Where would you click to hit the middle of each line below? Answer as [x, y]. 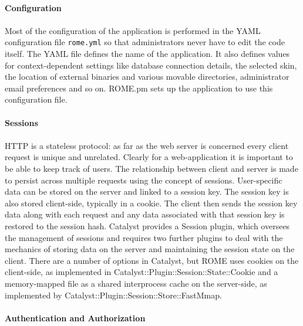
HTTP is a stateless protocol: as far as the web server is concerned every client [147, 145]
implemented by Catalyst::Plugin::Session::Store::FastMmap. [113, 295]
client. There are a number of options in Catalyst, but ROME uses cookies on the [152, 260]
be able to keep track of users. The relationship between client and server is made [151, 168]
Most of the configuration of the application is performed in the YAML [133, 30]
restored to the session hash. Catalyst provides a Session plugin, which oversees [147, 225]
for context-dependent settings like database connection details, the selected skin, [151, 65]
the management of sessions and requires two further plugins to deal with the [144, 237]
